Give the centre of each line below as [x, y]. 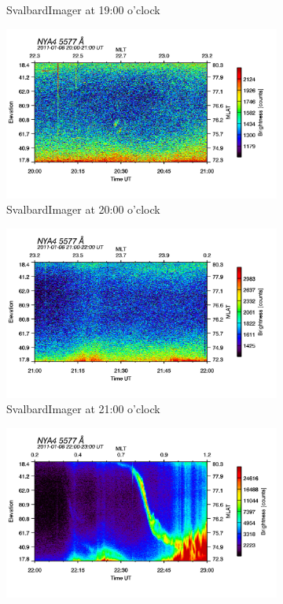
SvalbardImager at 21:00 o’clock [83, 409]
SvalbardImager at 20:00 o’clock [83, 209]
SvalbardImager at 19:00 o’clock [83, 9]
